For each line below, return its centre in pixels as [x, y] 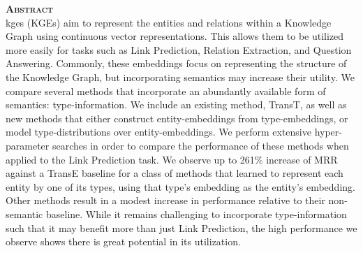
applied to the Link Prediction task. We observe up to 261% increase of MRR [172, 159]
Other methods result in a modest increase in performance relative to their [165, 200]
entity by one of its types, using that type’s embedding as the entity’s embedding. [180, 186]
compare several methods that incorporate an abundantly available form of [166, 91]
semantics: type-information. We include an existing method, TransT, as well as [176, 104]
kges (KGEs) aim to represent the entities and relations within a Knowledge [169, 22]
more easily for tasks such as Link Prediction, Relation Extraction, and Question [179, 49]
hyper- [328, 132]
